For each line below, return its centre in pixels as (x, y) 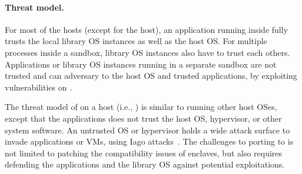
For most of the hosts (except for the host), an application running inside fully (147, 29)
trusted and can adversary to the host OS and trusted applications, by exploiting (151, 76)
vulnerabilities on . (39, 87)
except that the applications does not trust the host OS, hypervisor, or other (143, 118)
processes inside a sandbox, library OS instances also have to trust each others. (147, 52)
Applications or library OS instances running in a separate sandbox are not (141, 64)
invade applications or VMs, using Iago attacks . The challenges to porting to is (149, 141)
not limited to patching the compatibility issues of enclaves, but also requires (144, 153)
